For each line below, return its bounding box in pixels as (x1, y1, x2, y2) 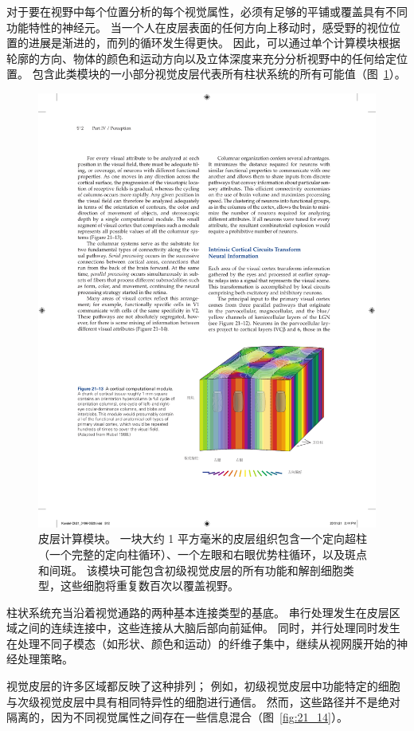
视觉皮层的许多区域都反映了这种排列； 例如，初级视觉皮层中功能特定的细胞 (6, 678, 400, 694)
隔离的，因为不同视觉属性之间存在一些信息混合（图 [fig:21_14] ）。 (6, 709, 348, 725)
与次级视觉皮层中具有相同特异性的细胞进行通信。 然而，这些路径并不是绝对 (6, 693, 400, 709)
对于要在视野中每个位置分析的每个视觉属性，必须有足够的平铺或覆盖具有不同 (6, 3, 408, 19)
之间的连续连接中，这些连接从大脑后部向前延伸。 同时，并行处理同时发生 (17, 619, 400, 636)
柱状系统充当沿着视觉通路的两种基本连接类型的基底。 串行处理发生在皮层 (6, 603, 389, 620)
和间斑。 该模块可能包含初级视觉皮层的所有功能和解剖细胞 (38, 561, 343, 578)
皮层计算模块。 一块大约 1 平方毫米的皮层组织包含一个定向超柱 (38, 530, 367, 547)
